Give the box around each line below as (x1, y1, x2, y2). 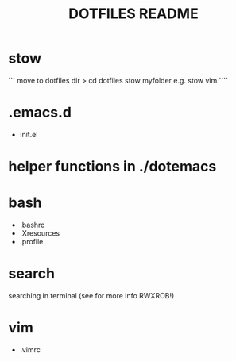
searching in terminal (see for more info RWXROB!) (8, 290, 175, 300)
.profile (19, 237, 44, 246)
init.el (19, 129, 38, 139)
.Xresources (19, 229, 60, 238)
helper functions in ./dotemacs (8, 158, 217, 175)
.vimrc (19, 344, 41, 354)
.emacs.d (8, 104, 72, 121)
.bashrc (19, 220, 45, 229)
